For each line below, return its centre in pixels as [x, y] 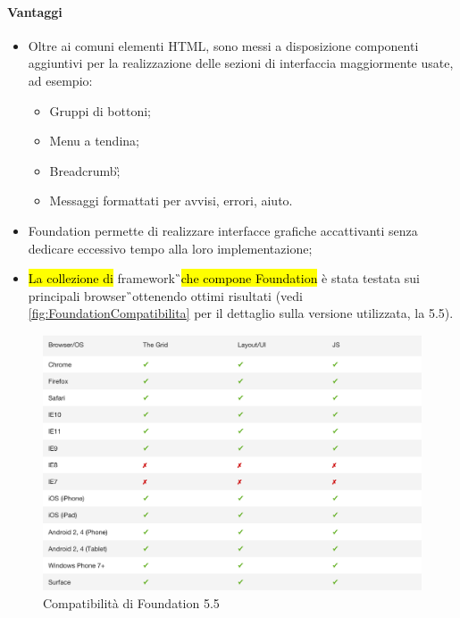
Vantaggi [35, 11]
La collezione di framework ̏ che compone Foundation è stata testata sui [224, 278]
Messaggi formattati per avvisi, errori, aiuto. [171, 200]
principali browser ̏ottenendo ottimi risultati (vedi [166, 295]
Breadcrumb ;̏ [85, 170]
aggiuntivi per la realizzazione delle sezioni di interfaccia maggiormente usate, [241, 63]
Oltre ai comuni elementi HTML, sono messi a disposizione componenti [223, 45]
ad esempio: [60, 80]
